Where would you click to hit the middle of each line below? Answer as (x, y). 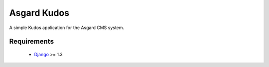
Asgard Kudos (39, 13)
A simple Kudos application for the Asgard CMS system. (67, 28)
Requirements (32, 42)
